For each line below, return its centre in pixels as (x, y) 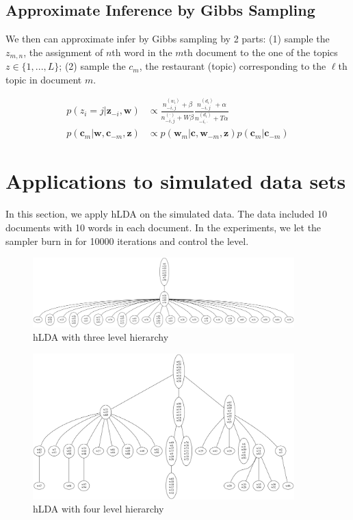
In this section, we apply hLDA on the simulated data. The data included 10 (167, 214)
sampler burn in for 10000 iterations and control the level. (127, 240)
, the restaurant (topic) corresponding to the (233, 66)
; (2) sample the (92, 66)
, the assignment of (63, 52)
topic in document (44, 79)
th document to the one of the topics (261, 52)
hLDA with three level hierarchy (101, 337)
